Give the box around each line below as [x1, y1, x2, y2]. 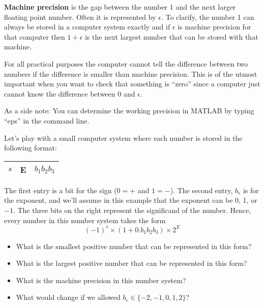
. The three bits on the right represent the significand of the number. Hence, [13, 204, 251, 215]
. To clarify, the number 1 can [161, 11, 254, 22]
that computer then [4, 31, 65, 42]
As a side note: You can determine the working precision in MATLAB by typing [4, 105, 254, 116]
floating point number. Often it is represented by [4, 11, 156, 22]
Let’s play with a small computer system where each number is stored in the [4, 132, 243, 143]
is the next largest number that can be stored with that [84, 31, 258, 42]
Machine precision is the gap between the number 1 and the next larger [4, 2, 236, 12]
